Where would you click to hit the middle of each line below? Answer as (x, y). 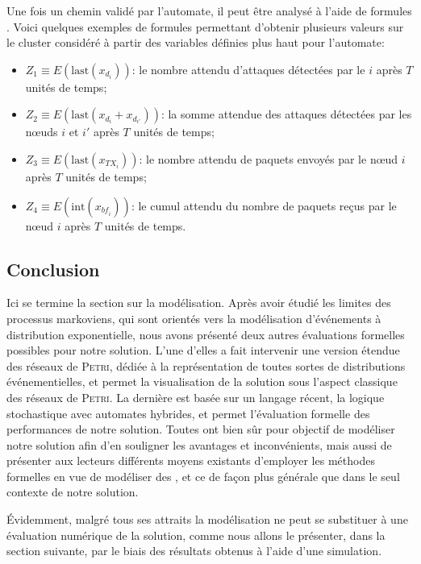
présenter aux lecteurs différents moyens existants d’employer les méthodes (191, 460)
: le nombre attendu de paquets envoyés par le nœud (269, 158)
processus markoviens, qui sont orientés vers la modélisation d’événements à (194, 318)
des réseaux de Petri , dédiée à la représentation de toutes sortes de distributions (206, 365)
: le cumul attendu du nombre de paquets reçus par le (264, 205)
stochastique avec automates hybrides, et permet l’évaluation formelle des (188, 413)
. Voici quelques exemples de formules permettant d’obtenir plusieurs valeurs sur (205, 26)
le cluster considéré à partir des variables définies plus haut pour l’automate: (196, 42)
